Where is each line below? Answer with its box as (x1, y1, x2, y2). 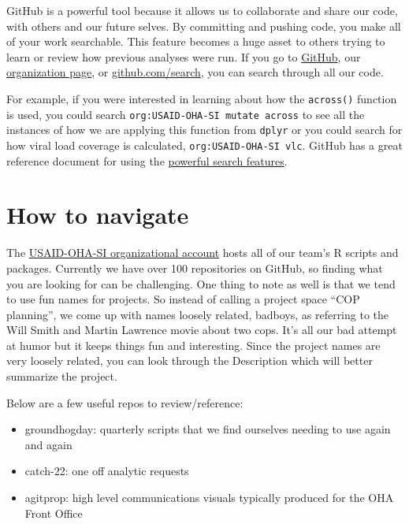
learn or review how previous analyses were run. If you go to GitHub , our (6, 48, 361, 65)
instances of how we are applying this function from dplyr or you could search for (6, 121, 403, 138)
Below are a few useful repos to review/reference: (6, 394, 244, 411)
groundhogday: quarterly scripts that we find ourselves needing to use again (24, 421, 391, 437)
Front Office (24, 504, 83, 521)
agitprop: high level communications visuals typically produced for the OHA (24, 489, 394, 506)
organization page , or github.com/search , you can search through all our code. (6, 64, 384, 80)
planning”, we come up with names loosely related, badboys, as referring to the (6, 306, 389, 322)
